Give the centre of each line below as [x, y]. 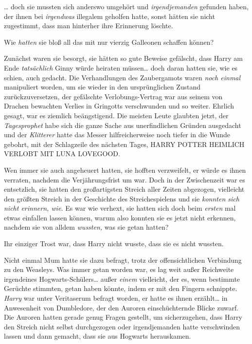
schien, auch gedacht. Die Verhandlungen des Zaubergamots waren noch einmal [122, 77]
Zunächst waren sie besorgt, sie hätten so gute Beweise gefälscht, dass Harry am [123, 58]
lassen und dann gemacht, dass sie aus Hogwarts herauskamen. [98, 336]
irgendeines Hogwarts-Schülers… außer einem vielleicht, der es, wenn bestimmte [122, 279]
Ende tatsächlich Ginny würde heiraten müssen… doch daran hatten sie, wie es [121, 67]
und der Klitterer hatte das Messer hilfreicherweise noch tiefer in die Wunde [117, 135]
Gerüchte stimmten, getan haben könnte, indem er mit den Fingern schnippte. [121, 288]
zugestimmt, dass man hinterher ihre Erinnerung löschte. [89, 26]
